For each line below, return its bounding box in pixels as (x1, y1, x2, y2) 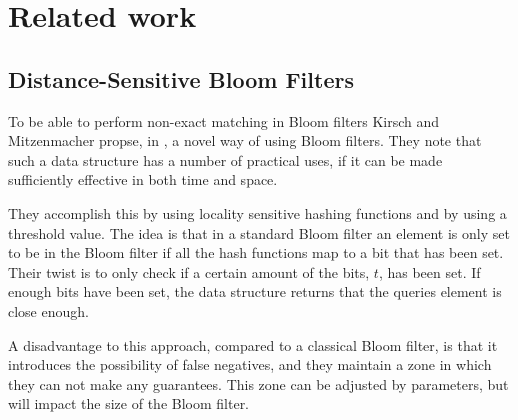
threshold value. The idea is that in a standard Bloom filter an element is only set (8, 222, 510, 243)
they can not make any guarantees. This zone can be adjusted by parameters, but (8, 373, 509, 394)
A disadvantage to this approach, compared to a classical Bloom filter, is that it (8, 334, 498, 355)
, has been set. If (378, 261, 481, 282)
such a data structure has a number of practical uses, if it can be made (8, 149, 443, 170)
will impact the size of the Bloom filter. (8, 393, 250, 414)
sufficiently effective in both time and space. (8, 169, 278, 190)
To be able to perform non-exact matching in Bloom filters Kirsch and (8, 110, 440, 131)
